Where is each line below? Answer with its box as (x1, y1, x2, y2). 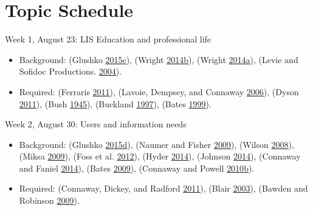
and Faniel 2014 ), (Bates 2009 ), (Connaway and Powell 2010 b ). (19, 161, 255, 174)
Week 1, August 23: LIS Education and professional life (5, 33, 212, 45)
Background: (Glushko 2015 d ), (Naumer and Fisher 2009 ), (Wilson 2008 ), (19, 138, 294, 150)
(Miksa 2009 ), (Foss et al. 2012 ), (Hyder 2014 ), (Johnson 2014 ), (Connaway (19, 150, 301, 162)
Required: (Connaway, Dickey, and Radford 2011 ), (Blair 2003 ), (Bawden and (19, 182, 308, 195)
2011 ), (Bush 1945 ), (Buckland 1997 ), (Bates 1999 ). (19, 97, 212, 110)
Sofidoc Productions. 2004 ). (19, 65, 122, 78)
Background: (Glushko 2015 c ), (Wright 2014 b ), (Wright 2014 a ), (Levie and (19, 53, 298, 65)
